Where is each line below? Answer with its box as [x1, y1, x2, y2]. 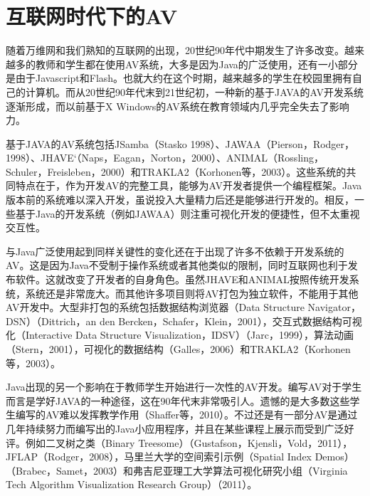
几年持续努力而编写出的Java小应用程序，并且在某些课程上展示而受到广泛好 [6, 421, 354, 436]
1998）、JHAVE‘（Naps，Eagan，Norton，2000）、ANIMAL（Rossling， [6, 150, 324, 165]
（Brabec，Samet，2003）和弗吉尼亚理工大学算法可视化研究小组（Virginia [6, 463, 348, 477]
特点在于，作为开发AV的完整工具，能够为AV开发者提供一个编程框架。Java [15, 178, 362, 193]
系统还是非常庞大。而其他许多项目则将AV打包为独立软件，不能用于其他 [25, 285, 359, 300]
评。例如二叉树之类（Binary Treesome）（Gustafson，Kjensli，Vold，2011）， [6, 435, 353, 450]
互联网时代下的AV [6, 1, 178, 31]
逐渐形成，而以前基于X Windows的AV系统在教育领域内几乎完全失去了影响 [6, 98, 349, 113]
